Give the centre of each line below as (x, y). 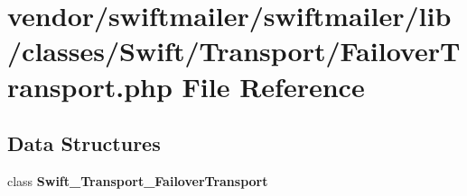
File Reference (273, 86)
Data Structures (84, 143)
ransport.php (90, 86)
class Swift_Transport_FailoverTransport (138, 180)
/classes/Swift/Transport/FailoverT (234, 51)
